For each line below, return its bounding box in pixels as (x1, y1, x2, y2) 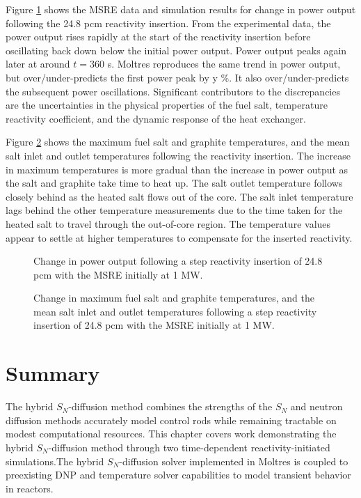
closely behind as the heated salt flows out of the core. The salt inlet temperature (6, 189, 353, 203)
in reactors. (6, 481, 54, 495)
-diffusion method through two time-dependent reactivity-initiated (48, 439, 330, 454)
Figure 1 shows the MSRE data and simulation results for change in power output (6, 2, 356, 16)
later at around (6, 56, 70, 71)
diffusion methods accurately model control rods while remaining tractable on (6, 412, 337, 427)
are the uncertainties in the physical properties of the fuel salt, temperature (6, 98, 328, 112)
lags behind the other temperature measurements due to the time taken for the (6, 203, 343, 217)
